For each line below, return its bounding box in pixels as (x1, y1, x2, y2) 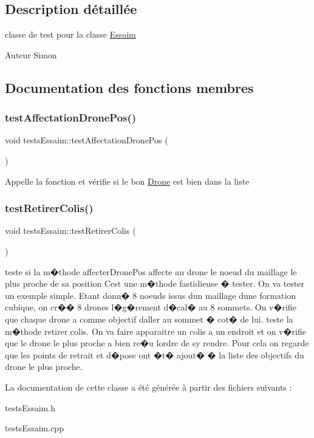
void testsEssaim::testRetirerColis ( (5, 224, 136, 237)
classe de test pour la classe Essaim (5, 28, 136, 41)
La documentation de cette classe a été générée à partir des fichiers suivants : (5, 380, 292, 393)
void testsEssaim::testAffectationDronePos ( (5, 134, 168, 146)
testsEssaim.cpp (5, 422, 64, 434)
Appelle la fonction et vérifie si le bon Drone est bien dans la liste (5, 174, 250, 187)
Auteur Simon (5, 48, 57, 61)
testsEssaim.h (5, 401, 55, 414)
